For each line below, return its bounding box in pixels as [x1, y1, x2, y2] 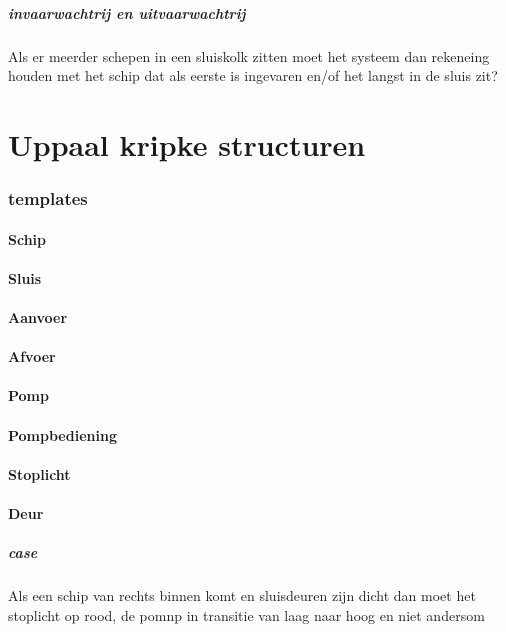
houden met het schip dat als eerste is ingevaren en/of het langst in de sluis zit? [8, 65, 498, 86]
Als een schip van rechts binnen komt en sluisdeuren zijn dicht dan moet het [8, 585, 476, 606]
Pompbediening [8, 424, 117, 445]
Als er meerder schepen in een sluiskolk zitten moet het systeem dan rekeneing [8, 45, 490, 66]
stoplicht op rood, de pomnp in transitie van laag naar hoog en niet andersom [8, 604, 485, 625]
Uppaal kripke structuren [8, 123, 366, 164]
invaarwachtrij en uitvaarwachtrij [8, 2, 246, 23]
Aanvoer [8, 306, 68, 327]
